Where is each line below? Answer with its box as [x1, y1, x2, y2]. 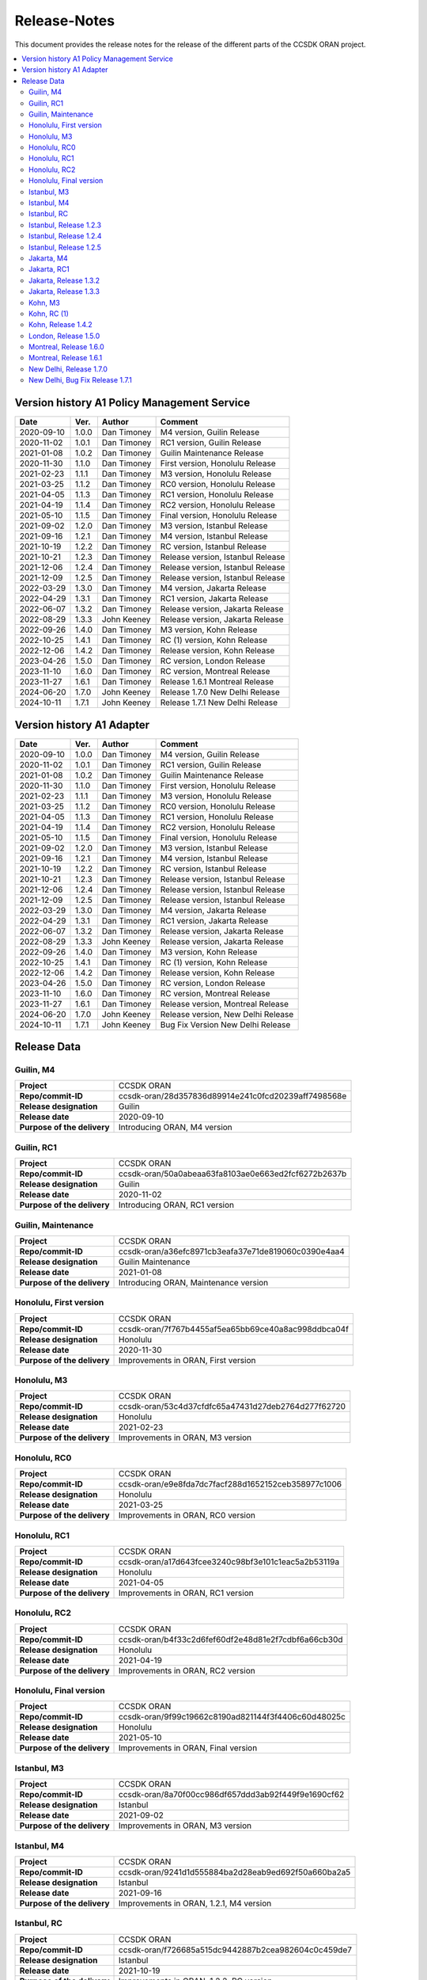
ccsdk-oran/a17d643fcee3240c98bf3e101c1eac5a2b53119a [119, 1556, 340, 1567]
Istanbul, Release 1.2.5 [28, 242, 102, 252]
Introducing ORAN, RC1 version [119, 1200, 235, 1211]
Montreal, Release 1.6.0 [28, 342, 104, 352]
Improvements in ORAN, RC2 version [119, 1665, 256, 1676]
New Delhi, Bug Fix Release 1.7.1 [28, 375, 132, 385]
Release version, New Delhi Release [160, 1008, 294, 1019]
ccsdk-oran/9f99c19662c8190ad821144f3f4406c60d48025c [119, 1712, 346, 1723]
